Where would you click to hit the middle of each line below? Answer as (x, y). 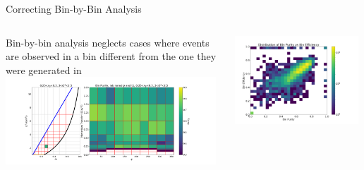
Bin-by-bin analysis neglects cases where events (108, 42)
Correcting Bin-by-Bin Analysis (74, 8)
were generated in (44, 69)
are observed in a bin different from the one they (111, 56)
